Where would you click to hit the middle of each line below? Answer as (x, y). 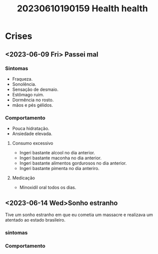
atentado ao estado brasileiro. (35, 220)
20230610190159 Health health (82, 9)
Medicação (24, 178)
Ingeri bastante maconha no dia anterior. (60, 158)
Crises (19, 36)
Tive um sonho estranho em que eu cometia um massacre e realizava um (79, 215)
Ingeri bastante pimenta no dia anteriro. (59, 169)
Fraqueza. (22, 79)
